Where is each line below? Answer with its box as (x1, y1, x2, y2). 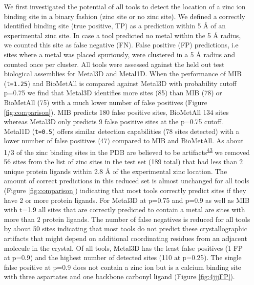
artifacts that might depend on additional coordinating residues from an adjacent (4, 233, 247, 243)
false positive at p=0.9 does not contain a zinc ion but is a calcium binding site (4, 262, 241, 272)
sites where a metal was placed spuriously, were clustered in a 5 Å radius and (4, 49, 235, 59)
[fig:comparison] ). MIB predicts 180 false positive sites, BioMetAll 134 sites (4, 107, 229, 117)
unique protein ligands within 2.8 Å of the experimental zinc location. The (4, 166, 227, 176)
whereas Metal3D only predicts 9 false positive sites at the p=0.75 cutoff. (4, 116, 223, 127)
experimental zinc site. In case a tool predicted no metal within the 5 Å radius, (4, 30, 241, 40)
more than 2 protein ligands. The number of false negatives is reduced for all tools (4, 214, 250, 224)
